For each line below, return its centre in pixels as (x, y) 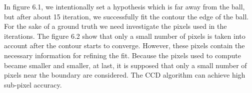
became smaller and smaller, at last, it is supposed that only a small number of (125, 65)
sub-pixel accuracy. (33, 84)
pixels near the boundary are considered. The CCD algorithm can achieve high (125, 75)
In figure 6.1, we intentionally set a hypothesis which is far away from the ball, (124, 6)
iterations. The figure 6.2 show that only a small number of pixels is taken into (125, 36)
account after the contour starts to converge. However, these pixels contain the (124, 46)
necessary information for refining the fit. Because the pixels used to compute (122, 55)
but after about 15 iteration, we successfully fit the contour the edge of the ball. (126, 16)
